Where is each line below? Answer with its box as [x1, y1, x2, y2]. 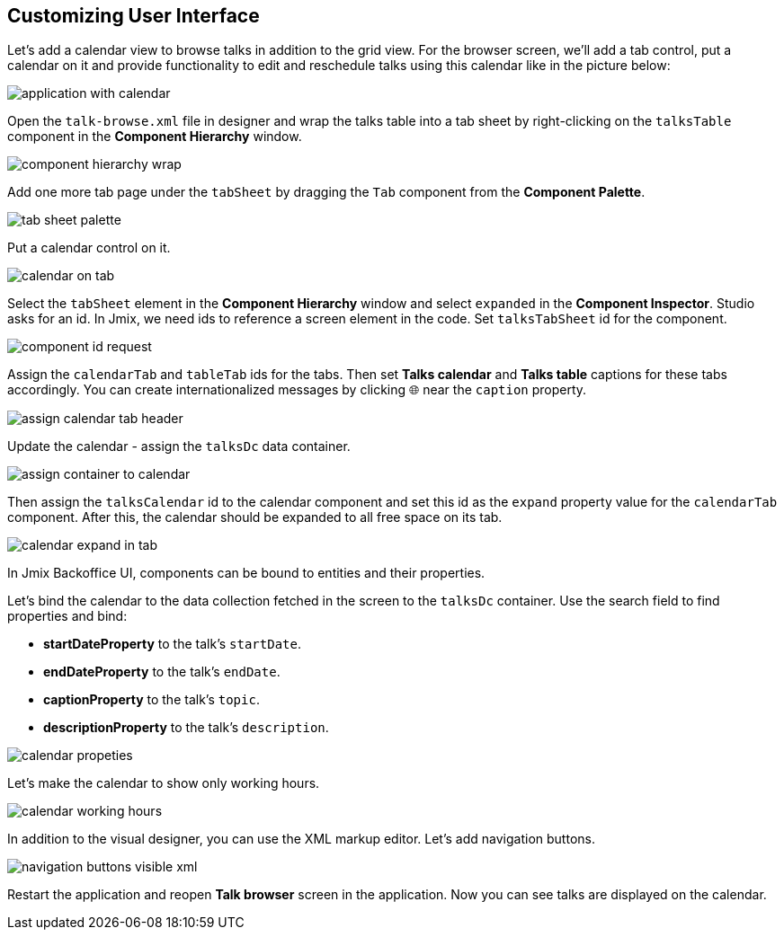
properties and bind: [7, 608, 128, 624]
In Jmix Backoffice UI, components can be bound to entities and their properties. [7, 565, 486, 581]
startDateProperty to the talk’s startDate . [43, 636, 301, 652]
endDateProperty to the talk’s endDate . [43, 664, 281, 680]
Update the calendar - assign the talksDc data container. [7, 438, 351, 455]
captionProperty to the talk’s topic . [43, 692, 260, 708]
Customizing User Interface [7, 4, 260, 27]
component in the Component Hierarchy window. [7, 128, 302, 145]
